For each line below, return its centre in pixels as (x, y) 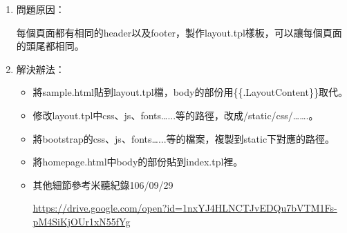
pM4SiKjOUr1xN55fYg (82, 221)
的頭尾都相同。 (50, 46)
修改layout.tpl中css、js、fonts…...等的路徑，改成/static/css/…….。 (176, 115)
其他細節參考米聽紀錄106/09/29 (103, 184)
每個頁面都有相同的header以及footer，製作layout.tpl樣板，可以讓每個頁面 (179, 32)
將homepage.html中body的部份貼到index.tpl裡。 (138, 162)
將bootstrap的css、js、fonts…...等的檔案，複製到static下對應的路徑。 (184, 138)
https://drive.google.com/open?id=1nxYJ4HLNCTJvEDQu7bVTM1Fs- (185, 208)
